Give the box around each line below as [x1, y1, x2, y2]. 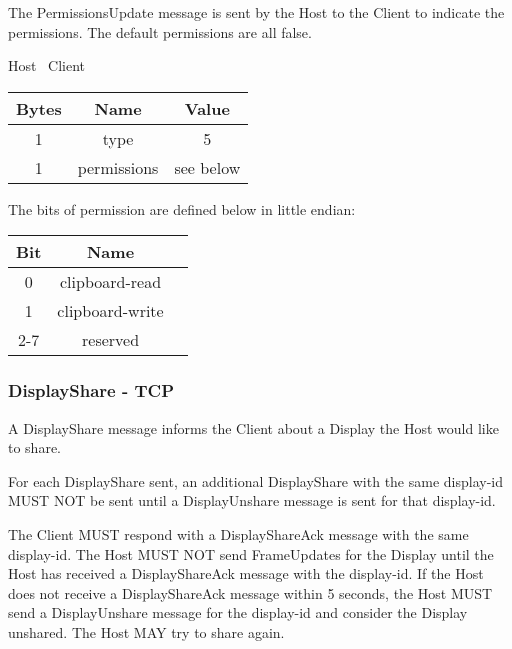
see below [174, 155, 241, 179]
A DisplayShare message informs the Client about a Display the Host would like [8, 417, 499, 438]
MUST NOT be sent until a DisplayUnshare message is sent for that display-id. [8, 490, 496, 511]
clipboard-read [60, 270, 162, 294]
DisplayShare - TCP [8, 378, 175, 403]
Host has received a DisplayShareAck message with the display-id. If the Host [8, 563, 484, 584]
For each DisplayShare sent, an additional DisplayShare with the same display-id [8, 470, 504, 491]
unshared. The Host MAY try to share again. [8, 621, 285, 642]
